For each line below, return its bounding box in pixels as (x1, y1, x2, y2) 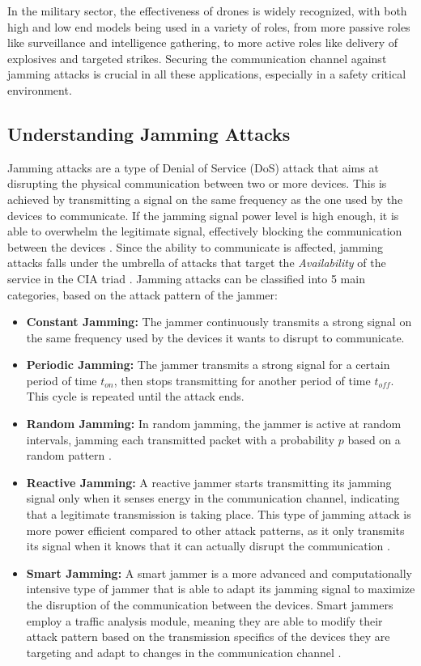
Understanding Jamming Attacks (7, 121, 291, 146)
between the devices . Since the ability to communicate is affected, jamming (7, 238, 384, 255)
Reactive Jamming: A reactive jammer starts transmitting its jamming (26, 473, 392, 490)
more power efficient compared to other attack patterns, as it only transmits (26, 521, 405, 538)
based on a (347, 431, 401, 448)
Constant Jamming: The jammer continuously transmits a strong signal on (26, 313, 412, 330)
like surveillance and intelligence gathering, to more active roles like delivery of (7, 34, 398, 51)
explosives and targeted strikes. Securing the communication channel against (7, 49, 387, 66)
